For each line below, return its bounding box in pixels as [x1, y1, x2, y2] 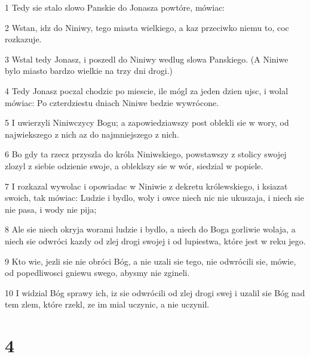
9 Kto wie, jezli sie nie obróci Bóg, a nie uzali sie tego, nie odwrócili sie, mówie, [5, 254, 296, 267]
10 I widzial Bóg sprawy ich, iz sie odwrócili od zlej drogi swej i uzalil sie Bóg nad [5, 286, 305, 299]
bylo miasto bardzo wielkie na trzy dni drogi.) [5, 64, 173, 77]
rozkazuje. [5, 33, 42, 45]
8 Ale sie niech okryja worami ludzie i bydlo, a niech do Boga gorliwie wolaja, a [5, 223, 296, 235]
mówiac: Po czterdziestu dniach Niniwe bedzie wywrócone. [5, 96, 219, 108]
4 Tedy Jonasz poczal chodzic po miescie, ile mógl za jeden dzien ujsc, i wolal [5, 84, 288, 97]
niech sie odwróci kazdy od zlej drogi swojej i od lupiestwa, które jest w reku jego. [5, 234, 306, 247]
